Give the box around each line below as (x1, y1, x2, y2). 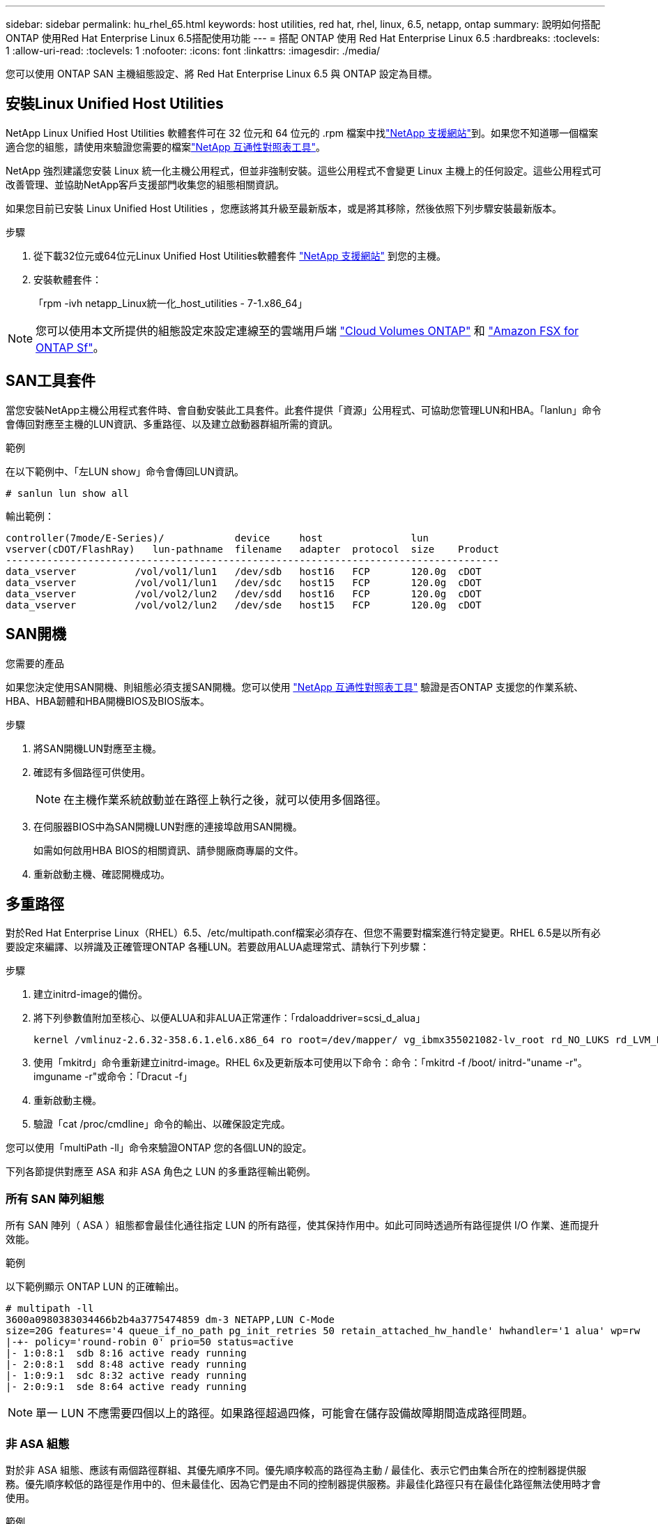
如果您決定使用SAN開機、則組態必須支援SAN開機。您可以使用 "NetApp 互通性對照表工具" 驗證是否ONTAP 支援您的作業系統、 (6, 680, 583, 693)
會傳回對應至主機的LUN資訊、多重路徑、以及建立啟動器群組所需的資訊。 (6, 417, 338, 430)
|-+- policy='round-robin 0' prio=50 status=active (6, 1336, 294, 1348)
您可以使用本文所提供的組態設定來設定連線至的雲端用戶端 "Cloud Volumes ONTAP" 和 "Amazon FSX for (36, 323, 579, 338)
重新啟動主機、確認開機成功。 (33, 867, 170, 880)
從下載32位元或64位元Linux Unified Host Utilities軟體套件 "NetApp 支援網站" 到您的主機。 (33, 249, 447, 262)
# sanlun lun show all (6, 487, 130, 499)
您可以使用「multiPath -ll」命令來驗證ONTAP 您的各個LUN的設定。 (6, 1142, 312, 1154)
